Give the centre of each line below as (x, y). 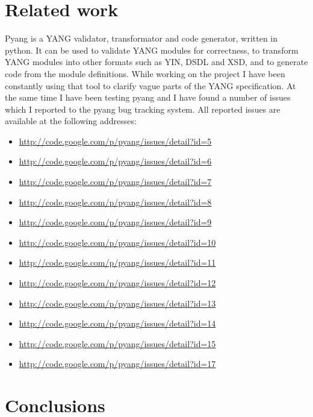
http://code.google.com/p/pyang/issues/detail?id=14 (117, 323)
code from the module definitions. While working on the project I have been (145, 73)
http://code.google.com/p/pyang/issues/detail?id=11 (117, 262)
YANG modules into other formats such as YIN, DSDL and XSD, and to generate (156, 62)
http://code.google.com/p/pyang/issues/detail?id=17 (117, 364)
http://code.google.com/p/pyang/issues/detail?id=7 (115, 182)
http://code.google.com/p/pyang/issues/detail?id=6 (115, 161)
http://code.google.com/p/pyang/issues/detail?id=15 (117, 343)
